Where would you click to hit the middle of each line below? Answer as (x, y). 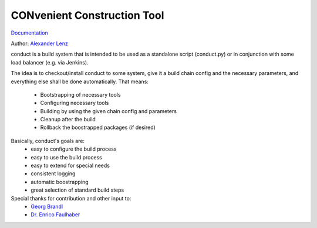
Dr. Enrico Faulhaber (55, 215)
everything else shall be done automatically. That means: (80, 81)
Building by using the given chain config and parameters (109, 111)
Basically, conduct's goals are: (48, 141)
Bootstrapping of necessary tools (80, 94)
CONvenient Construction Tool (87, 15)
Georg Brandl (47, 206)
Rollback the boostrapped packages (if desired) (98, 127)
